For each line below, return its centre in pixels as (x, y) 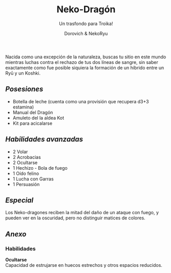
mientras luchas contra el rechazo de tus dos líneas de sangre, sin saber (82, 62)
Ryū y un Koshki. (23, 73)
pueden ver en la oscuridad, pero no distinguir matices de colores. (76, 218)
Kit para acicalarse (33, 123)
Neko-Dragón (86, 9)
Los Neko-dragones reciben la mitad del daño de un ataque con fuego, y (82, 213)
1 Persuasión (26, 184)
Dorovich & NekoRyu (86, 33)
